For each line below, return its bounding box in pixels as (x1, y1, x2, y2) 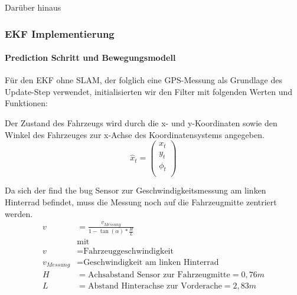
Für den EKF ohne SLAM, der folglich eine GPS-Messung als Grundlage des (5, 74, 282, 86)
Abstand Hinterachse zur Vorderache (87, 282, 222, 291)
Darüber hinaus (5, 1, 61, 13)
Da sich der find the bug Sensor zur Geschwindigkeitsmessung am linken (5, 184, 266, 196)
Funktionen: (5, 97, 48, 109)
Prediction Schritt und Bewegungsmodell (5, 51, 176, 64)
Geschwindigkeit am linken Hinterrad (83, 258, 219, 267)
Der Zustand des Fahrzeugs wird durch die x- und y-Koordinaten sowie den (5, 117, 278, 129)
